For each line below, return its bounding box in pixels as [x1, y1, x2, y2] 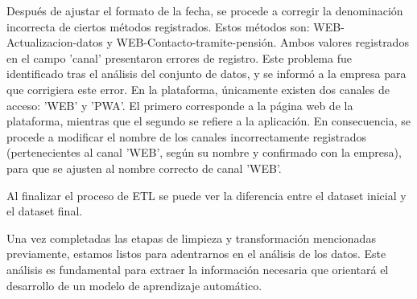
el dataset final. [6, 203, 83, 219]
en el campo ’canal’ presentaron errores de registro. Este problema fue [6, 49, 352, 66]
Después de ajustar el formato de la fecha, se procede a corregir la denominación [6, 2, 403, 18]
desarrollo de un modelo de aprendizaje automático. [6, 276, 262, 293]
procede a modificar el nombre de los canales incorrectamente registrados [6, 128, 366, 145]
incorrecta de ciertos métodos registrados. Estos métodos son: [6, 18, 310, 35]
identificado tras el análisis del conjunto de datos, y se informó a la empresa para [6, 65, 407, 82]
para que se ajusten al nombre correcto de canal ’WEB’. [6, 159, 282, 176]
